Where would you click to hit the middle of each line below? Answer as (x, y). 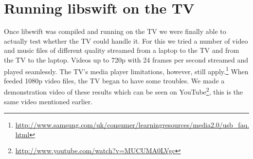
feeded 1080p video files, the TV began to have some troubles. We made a (114, 80)
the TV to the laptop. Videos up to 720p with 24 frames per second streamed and (126, 59)
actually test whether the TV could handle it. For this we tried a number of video (126, 40)
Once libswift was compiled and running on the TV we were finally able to (115, 31)
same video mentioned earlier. (48, 101)
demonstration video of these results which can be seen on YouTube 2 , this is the (124, 91)
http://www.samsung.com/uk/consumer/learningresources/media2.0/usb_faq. (132, 125)
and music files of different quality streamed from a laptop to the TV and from (122, 50)
